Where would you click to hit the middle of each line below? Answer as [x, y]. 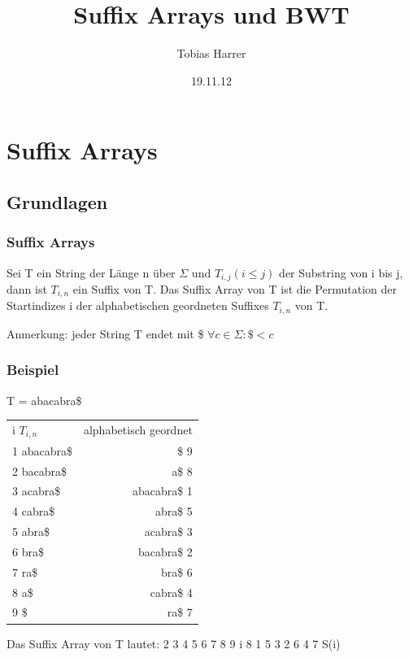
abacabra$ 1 [162, 491]
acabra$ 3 [168, 532]
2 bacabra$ [39, 471]
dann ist [27, 288]
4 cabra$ [34, 511]
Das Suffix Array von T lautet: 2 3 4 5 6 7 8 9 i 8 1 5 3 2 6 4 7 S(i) [174, 643]
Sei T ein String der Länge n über [91, 272]
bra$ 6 [176, 571]
